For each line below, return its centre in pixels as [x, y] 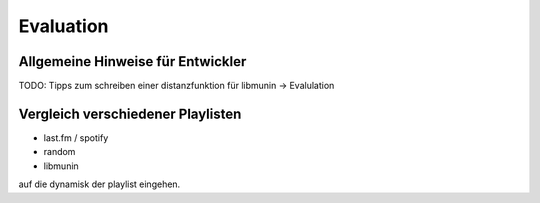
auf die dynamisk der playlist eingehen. [99, 184]
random [59, 152]
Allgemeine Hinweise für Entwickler [132, 61]
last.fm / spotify [76, 137]
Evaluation [63, 26]
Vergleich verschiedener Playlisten [130, 113]
